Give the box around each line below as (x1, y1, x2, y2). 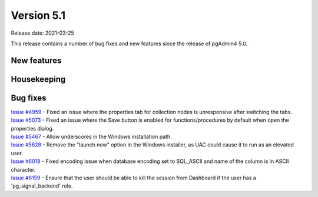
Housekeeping (11, 74, 66, 84)
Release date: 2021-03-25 (11, 29, 75, 36)
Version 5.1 (11, 9, 66, 22)
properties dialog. (11, 125, 54, 132)
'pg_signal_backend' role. (11, 182, 73, 189)
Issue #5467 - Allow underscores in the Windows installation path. (11, 133, 172, 141)
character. (11, 166, 36, 173)
